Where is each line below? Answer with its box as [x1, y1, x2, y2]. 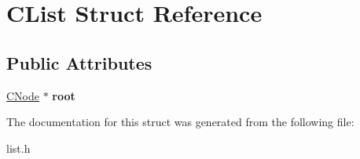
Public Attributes [6, 50, 152, 74]
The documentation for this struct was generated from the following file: [6, 114, 354, 130]
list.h [6, 139, 31, 156]
